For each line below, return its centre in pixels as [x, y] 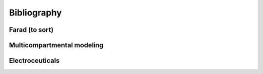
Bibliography [35, 13]
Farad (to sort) [31, 30]
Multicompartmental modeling [56, 45]
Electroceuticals [34, 61]
